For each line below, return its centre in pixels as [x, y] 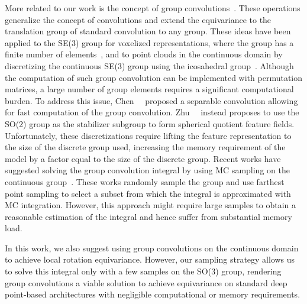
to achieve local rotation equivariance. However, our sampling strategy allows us [150, 259]
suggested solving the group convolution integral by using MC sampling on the [147, 170]
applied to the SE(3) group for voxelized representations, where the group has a [149, 42]
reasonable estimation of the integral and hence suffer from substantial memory [148, 216]
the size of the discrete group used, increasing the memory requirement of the [145, 147]
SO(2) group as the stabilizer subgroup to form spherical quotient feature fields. [150, 123]
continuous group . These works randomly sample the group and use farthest [145, 181]
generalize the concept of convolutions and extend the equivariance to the [138, 19]
